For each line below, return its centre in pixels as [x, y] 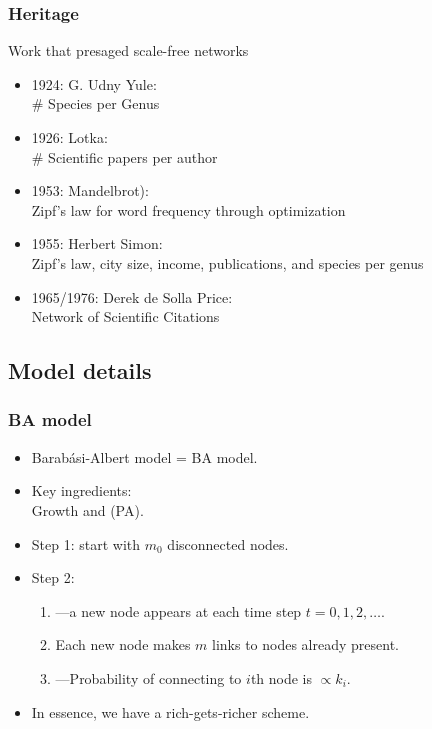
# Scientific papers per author [124, 156]
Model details [80, 370]
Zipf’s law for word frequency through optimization [188, 209]
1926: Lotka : [69, 137]
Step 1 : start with [86, 543]
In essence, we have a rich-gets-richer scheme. [170, 711]
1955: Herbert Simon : [97, 243]
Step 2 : [53, 577]
